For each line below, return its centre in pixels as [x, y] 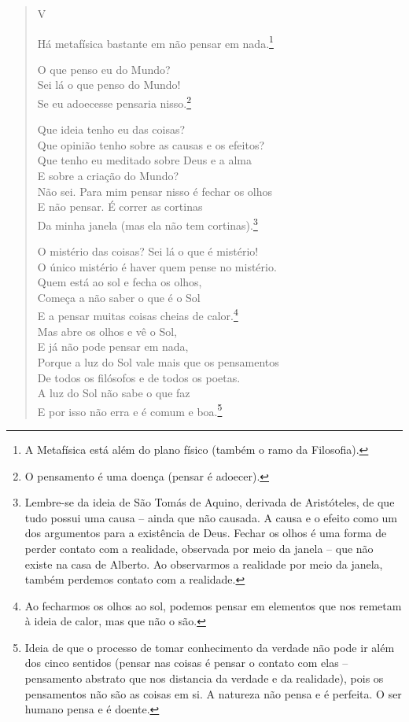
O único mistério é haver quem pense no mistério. [157, 266]
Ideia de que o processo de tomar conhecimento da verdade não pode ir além [210, 647]
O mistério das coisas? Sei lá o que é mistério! [148, 251]
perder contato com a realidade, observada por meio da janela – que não [199, 548]
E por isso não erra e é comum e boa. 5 [130, 410]
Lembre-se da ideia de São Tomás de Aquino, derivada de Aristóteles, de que [210, 502]
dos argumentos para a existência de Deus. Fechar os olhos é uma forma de [206, 533]
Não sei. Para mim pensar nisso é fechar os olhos [155, 191]
